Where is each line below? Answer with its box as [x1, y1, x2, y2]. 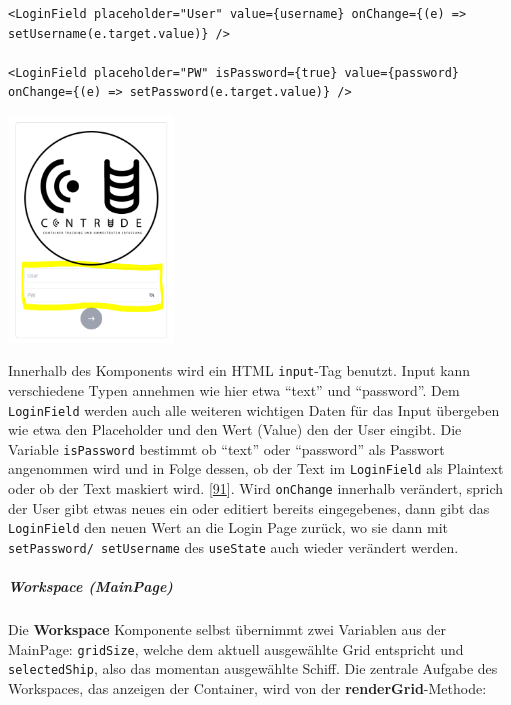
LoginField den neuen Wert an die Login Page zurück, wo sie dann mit [8, 517, 449, 538]
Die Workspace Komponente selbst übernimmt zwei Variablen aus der [8, 619, 446, 640]
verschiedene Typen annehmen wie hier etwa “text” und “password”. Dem [8, 379, 460, 400]
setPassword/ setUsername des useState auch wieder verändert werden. [8, 537, 459, 557]
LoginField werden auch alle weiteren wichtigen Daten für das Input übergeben [8, 399, 500, 420]
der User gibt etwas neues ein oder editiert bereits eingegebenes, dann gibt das [8, 497, 490, 518]
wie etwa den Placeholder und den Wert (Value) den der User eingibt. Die [8, 419, 462, 440]
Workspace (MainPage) [8, 576, 173, 597]
